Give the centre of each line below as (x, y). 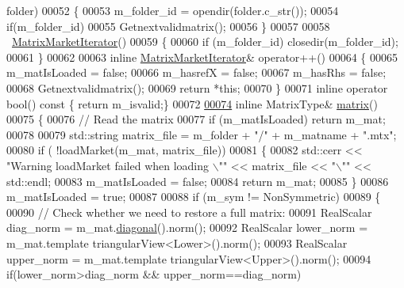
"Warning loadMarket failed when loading (108, 165)
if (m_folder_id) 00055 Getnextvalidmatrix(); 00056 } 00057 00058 (168, 26)
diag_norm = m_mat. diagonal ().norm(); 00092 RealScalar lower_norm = (187, 227)
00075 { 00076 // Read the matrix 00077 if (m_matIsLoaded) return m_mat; (196, 119)
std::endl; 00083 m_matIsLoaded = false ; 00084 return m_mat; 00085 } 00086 (198, 181)
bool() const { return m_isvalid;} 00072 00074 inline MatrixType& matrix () (192, 103)
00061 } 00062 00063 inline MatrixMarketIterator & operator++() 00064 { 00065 (202, 57)
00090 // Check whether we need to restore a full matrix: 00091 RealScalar (189, 212)
